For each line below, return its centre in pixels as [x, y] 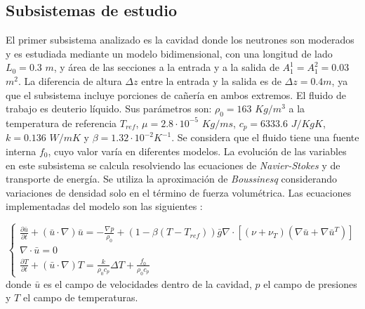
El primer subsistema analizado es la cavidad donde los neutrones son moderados [180, 40]
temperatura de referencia [61, 123]
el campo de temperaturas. [80, 297]
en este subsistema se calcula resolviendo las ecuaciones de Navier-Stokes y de [173, 165]
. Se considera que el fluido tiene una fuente [265, 137]
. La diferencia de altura [70, 80]
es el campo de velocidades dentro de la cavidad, [147, 283]
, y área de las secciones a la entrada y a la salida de [166, 67]
